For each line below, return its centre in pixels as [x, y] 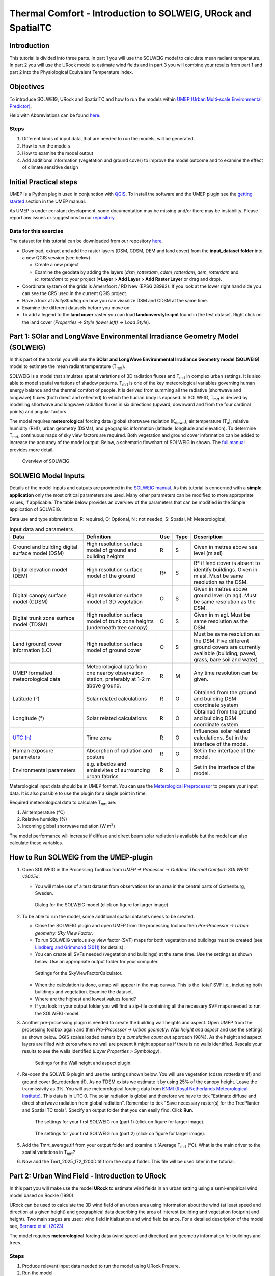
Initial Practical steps [43, 182]
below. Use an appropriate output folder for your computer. [97, 962]
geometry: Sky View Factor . [64, 933]
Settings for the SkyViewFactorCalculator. [79, 973]
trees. [16, 1242]
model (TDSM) [30, 624]
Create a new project [57, 265]
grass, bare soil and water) [226, 660]
